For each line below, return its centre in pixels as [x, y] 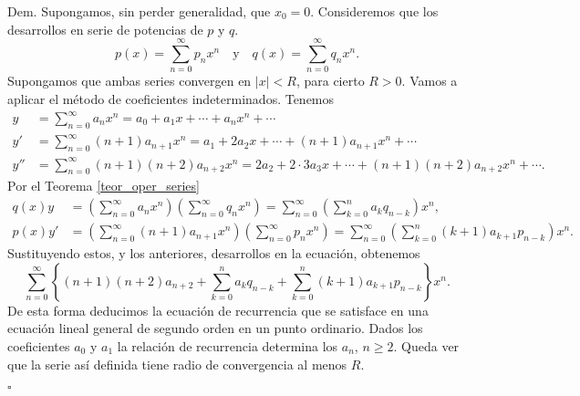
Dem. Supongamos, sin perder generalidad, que [139, 11]
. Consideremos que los [374, 11]
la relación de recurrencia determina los [228, 345]
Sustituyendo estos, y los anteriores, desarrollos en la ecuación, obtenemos [214, 253]
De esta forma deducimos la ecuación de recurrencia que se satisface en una [218, 310]
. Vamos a [430, 81]
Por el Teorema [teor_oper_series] [104, 186]
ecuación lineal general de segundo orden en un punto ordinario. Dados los [215, 328]
